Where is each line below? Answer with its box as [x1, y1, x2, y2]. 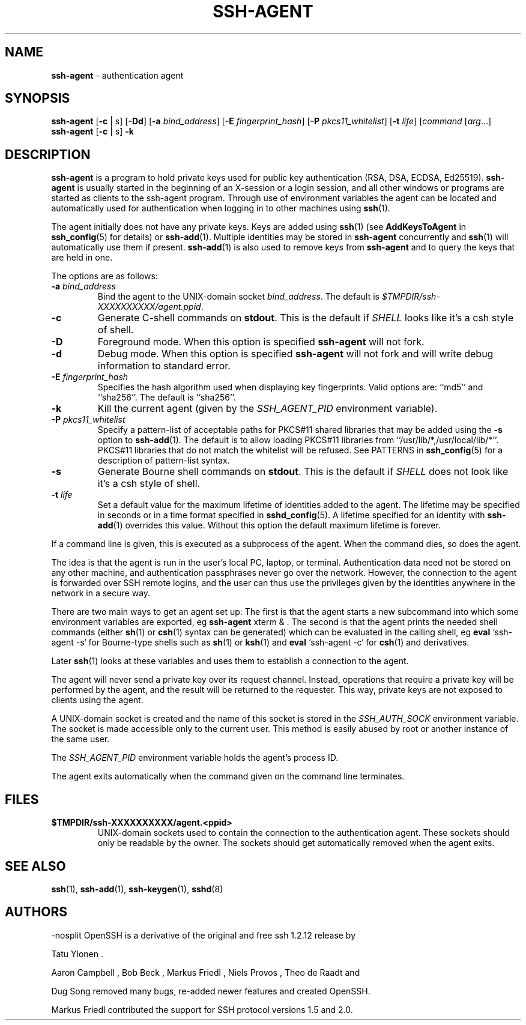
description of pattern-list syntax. [97, 455, 230, 466]
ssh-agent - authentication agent [51, 70, 184, 80]
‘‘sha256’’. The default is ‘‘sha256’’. [97, 392, 236, 403]
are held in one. [51, 252, 113, 263]
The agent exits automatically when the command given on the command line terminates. [51, 771, 405, 782]
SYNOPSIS [5, 91, 70, 106]
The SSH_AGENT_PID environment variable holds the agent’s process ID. [51, 752, 339, 763]
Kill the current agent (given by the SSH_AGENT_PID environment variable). [97, 402, 438, 415]
